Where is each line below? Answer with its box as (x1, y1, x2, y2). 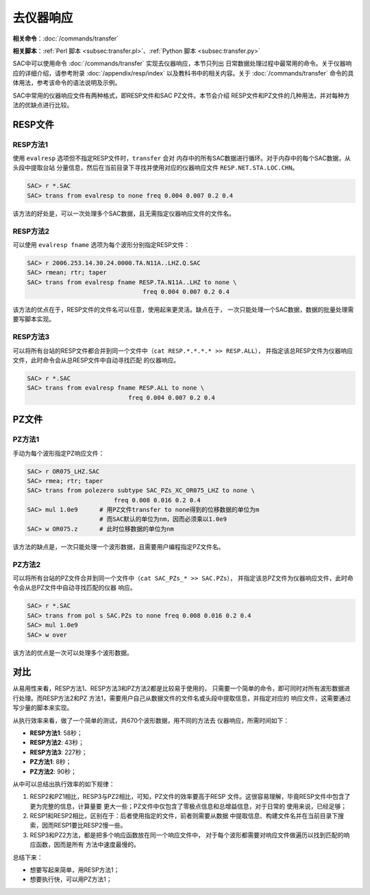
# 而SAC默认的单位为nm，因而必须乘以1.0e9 (99, 515, 227, 523)
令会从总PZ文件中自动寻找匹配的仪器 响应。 (12, 583, 136, 592)
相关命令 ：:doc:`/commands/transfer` (12, 34, 119, 43)
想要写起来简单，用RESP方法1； (29, 865, 120, 874)
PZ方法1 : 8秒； (29, 758, 72, 766)
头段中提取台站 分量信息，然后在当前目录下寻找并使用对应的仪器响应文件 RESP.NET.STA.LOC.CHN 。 (12, 163, 299, 172)
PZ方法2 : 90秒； (29, 767, 77, 776)
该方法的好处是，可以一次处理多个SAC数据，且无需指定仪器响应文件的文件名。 (12, 209, 236, 218)
